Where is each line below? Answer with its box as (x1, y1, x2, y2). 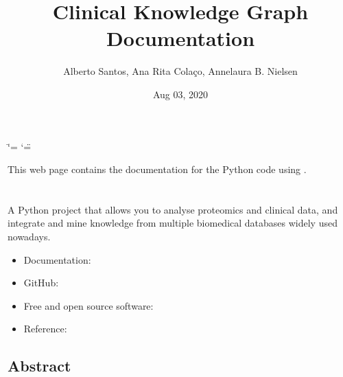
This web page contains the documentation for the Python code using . (8, 162, 307, 176)
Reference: (23, 321, 67, 336)
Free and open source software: (23, 298, 154, 312)
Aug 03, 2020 (152, 87, 209, 101)
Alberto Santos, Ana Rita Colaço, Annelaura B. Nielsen (63, 64, 298, 78)
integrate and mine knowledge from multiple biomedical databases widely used (8, 216, 338, 230)
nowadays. (8, 229, 51, 244)
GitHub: (23, 275, 59, 290)
